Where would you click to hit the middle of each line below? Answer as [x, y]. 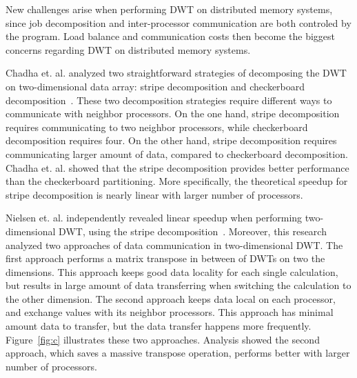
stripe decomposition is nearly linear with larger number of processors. [154, 194]
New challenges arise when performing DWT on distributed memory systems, [169, 9]
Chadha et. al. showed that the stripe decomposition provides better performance [177, 167]
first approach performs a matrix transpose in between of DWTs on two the [165, 258]
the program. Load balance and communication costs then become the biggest [171, 36]
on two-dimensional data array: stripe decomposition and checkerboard [155, 86]
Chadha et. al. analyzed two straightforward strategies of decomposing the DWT [176, 73]
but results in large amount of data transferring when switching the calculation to [178, 285]
